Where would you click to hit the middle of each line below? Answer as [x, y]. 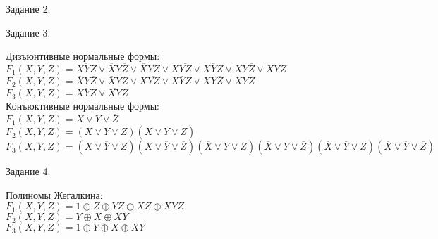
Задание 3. [28, 32]
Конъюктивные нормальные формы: [83, 106]
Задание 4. [28, 171]
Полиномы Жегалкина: [54, 194]
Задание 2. [28, 8]
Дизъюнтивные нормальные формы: [83, 56]
